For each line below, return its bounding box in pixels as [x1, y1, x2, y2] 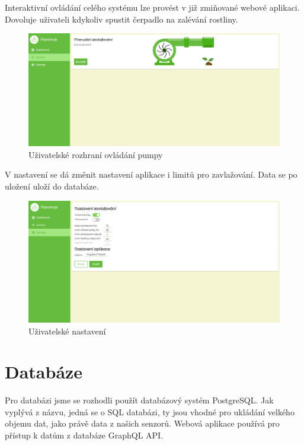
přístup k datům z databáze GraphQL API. [5, 429, 164, 441]
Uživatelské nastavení [28, 324, 106, 337]
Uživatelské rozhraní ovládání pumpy [28, 148, 163, 160]
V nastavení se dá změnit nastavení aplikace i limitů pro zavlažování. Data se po [5, 168, 297, 181]
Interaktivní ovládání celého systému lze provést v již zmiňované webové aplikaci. [5, 1, 300, 13]
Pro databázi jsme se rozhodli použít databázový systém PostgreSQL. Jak [5, 394, 274, 406]
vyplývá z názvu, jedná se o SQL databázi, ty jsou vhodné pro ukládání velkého [5, 405, 295, 418]
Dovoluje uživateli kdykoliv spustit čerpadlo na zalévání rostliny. [5, 12, 238, 25]
